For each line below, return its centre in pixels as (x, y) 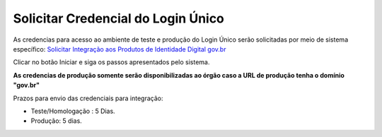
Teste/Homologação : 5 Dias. (73, 111)
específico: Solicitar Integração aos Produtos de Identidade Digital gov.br (120, 49)
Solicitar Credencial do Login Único (118, 18)
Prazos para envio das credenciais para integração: (88, 98)
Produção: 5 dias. (57, 121)
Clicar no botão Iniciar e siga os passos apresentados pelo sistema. (111, 62)
